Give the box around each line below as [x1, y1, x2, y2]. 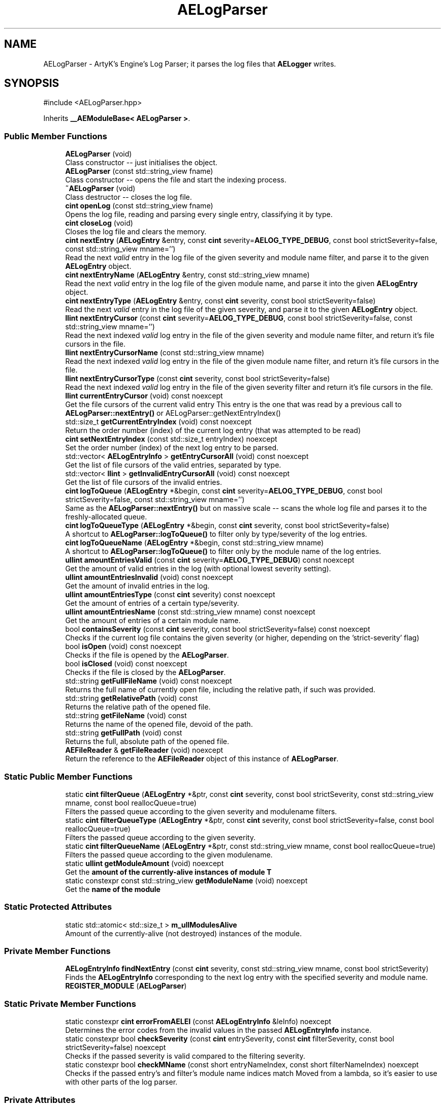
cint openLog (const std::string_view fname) [65, 201, 213, 210]
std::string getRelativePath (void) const [65, 694, 198, 703]
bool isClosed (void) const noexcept [65, 659, 187, 668]
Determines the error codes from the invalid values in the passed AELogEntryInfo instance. [65, 1026, 371, 1035]
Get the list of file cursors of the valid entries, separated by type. [65, 460, 281, 470]
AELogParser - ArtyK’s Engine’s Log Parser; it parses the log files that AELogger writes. [43, 59, 336, 68]
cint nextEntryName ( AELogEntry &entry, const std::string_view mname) [65, 270, 310, 280]
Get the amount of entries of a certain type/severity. [65, 599, 239, 608]
